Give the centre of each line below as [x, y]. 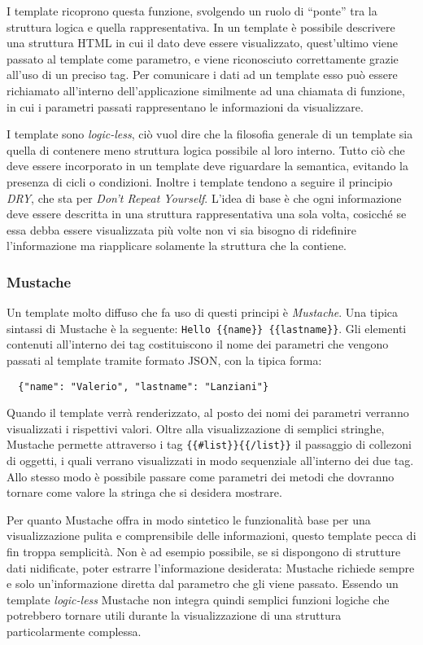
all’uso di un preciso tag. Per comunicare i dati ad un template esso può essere [202, 75]
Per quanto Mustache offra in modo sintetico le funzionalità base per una [189, 519]
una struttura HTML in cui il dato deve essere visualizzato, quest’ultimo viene [202, 43]
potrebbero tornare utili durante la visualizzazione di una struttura [174, 615]
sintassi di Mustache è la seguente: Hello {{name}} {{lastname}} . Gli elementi [207, 328]
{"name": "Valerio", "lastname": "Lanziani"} [144, 386]
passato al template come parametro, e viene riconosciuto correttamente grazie [203, 58]
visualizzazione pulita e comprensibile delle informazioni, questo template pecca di [211, 535]
